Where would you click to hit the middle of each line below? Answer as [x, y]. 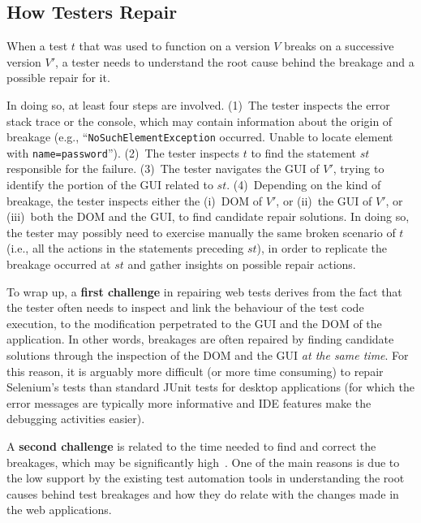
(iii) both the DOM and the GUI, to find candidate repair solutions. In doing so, [208, 216]
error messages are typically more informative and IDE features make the [189, 402]
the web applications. [59, 510]
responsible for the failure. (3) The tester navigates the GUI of [163, 169]
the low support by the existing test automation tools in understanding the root [206, 478]
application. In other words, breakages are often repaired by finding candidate [200, 339]
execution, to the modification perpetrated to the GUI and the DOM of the [194, 323]
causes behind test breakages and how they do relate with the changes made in [203, 493]
